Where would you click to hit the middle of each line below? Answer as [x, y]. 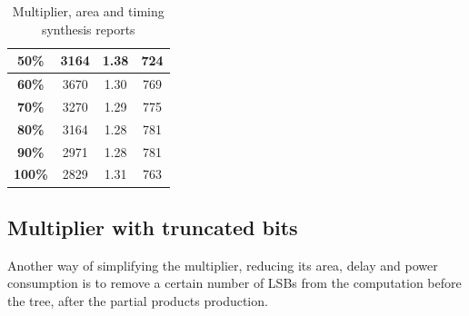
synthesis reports [88, 29]
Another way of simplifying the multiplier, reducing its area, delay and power [223, 265]
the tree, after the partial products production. [138, 300]
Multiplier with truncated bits [153, 227]
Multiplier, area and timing [88, 11]
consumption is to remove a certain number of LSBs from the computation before [234, 283]
